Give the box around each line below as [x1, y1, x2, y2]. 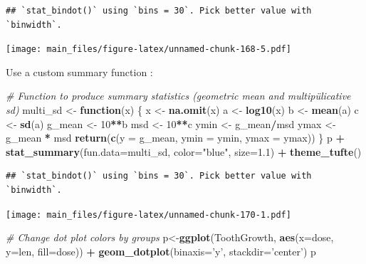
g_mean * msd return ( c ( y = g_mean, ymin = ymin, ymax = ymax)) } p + [6, 130, 345, 145]
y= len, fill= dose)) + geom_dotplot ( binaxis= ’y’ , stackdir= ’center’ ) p [6, 243, 316, 258]
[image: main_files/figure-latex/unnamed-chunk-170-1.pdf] [6, 209, 291, 220]
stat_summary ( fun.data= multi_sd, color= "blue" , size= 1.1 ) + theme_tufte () [6, 144, 362, 159]
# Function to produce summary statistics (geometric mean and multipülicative [6, 88, 351, 103]
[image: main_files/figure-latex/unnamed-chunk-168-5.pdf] [6, 44, 291, 55]
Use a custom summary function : [6, 64, 153, 79]
